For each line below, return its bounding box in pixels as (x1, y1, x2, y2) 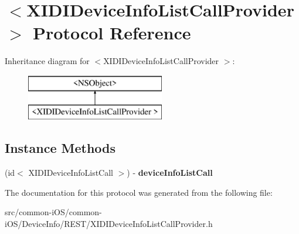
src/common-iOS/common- (5, 206, 102, 218)
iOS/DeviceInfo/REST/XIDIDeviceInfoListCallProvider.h (5, 218, 213, 230)
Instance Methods (5, 139, 115, 157)
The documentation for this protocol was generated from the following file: (5, 186, 273, 198)
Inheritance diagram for (5, 55, 90, 67)
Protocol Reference (33, 21, 191, 45)
